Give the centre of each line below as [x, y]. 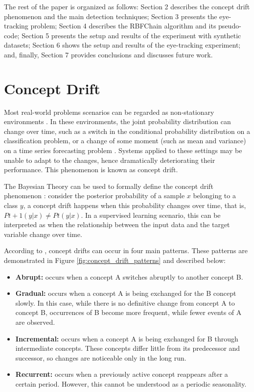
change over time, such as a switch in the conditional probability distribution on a [127, 131]
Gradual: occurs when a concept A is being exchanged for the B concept [126, 293]
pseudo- [230, 26]
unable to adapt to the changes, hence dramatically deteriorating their [110, 160]
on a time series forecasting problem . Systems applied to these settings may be [123, 150]
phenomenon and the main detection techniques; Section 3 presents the [111, 16]
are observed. [35, 322]
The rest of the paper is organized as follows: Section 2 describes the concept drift [127, 6]
